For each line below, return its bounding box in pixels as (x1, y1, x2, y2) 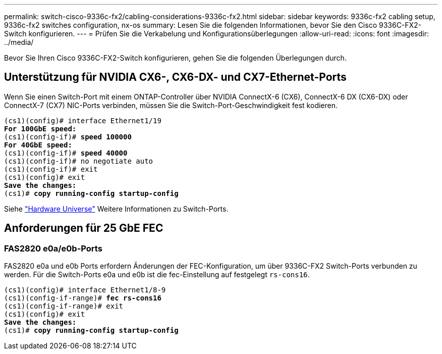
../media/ (4, 38, 34, 46)
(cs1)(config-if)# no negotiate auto (4, 157, 153, 165)
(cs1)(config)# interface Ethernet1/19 (4, 116, 161, 125)
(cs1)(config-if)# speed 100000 (4, 132, 132, 141)
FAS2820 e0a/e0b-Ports (4, 243, 102, 254)
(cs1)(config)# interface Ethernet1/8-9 (4, 286, 166, 294)
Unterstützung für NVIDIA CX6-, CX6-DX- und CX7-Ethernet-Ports (4, 71, 347, 84)
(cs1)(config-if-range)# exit (4, 302, 124, 311)
